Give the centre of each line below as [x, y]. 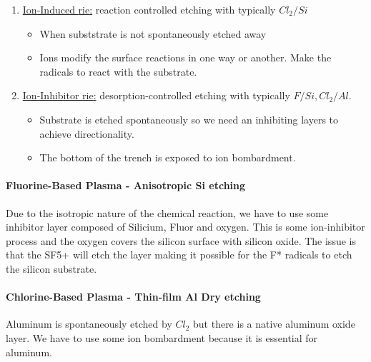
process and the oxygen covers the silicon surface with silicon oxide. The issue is [181, 240]
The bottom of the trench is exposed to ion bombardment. [168, 157]
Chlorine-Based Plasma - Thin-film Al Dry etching [133, 297]
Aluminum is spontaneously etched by [89, 324]
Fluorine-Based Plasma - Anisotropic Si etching [126, 185]
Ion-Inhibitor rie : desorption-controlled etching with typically [156, 95]
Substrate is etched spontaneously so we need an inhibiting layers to [189, 119]
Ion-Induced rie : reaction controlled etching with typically [149, 9]
